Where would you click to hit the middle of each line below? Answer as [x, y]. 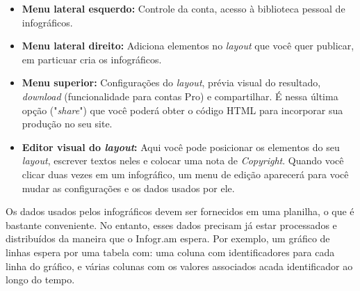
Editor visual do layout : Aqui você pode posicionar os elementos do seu [181, 147]
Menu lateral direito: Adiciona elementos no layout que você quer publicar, [188, 46]
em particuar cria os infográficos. [92, 59]
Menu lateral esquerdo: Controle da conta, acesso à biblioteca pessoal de [183, 8]
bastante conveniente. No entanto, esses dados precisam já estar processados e [171, 225]
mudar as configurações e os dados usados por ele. [128, 188]
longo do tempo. [40, 280]
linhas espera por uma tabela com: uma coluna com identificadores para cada [170, 252]
